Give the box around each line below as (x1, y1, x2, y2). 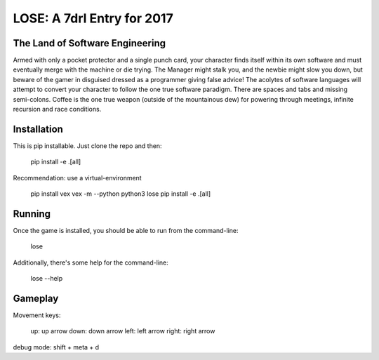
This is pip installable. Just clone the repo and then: (13, 141, 162, 150)
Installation (13, 123, 63, 135)
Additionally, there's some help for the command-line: (13, 258, 168, 267)
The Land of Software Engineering (13, 37, 166, 49)
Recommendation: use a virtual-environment (13, 173, 142, 182)
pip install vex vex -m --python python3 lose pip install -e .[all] (30, 189, 211, 198)
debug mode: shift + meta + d (13, 342, 100, 351)
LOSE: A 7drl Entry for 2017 (13, 11, 173, 26)
